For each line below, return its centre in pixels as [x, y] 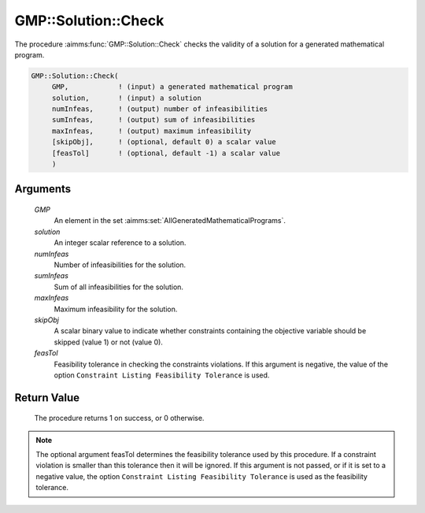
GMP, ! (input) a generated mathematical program [172, 87]
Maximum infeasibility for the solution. [116, 309]
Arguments [43, 189]
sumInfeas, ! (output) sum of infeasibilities [153, 120]
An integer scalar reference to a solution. [120, 243]
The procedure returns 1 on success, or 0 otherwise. [119, 418]
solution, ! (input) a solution [127, 98]
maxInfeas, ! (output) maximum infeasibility [152, 131]
